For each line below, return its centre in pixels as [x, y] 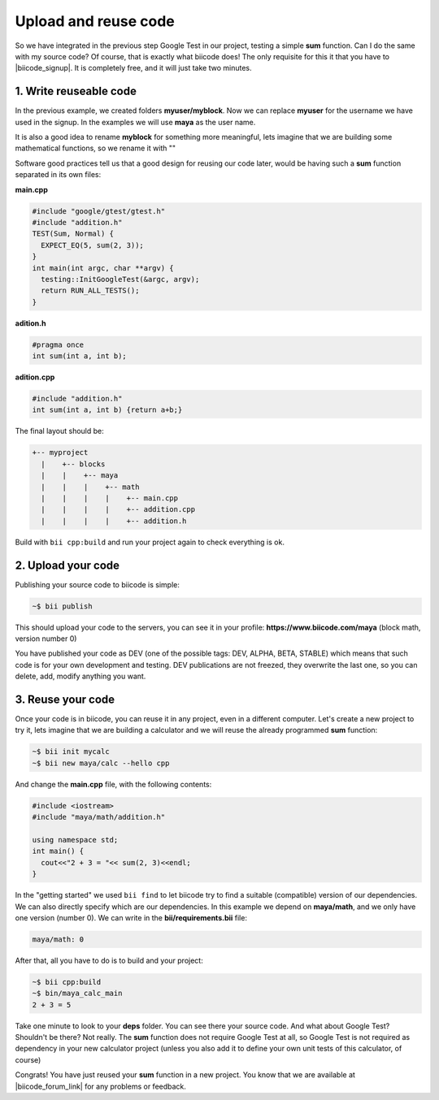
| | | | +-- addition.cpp [118, 509]
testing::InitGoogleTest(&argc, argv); [120, 279]
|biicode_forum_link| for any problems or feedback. [101, 1086]
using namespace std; [75, 840]
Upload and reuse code [95, 21]
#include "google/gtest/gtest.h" [99, 211]
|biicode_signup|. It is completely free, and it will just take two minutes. [133, 68]
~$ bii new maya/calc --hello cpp [101, 763]
